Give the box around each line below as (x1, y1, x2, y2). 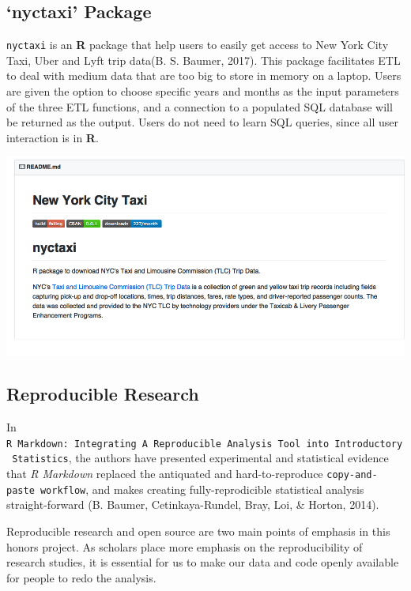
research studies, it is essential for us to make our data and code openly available (6, 554, 399, 570)
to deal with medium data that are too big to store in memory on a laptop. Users (6, 67, 402, 84)
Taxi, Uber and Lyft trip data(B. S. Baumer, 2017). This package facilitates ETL (6, 51, 401, 68)
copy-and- (326, 469, 378, 481)
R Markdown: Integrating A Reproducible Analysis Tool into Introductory (6, 438, 403, 450)
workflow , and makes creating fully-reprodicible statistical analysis (40, 480, 364, 497)
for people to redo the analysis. (6, 569, 156, 585)
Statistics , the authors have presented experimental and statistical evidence (12, 450, 389, 466)
